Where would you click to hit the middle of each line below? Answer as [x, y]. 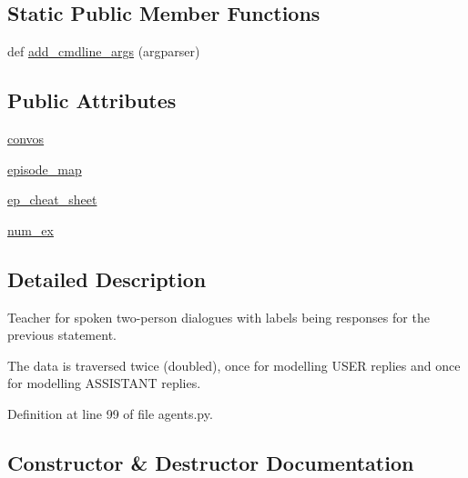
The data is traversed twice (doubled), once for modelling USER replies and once [234, 365]
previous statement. [62, 335]
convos [26, 138]
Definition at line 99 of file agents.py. [110, 413]
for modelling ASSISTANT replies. [104, 383]
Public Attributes [92, 100]
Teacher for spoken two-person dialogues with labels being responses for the [219, 317]
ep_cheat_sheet [52, 199]
